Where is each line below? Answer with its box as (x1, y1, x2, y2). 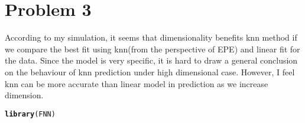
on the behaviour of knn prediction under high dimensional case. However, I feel (5, 65, 295, 78)
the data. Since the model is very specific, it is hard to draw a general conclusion (5, 54, 298, 67)
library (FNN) (5, 109, 56, 118)
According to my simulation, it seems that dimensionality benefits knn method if (5, 31, 297, 44)
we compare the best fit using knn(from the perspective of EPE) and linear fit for (5, 42, 300, 55)
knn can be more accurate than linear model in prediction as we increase (5, 77, 268, 89)
